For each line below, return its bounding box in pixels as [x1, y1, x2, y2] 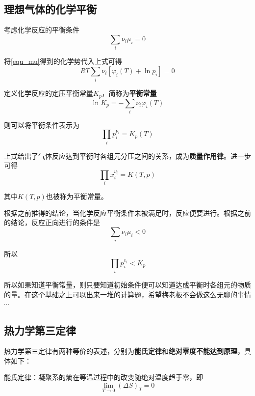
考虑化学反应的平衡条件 [4, 25, 79, 35]
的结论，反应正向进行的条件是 [4, 217, 100, 227]
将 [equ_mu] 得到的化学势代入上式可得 [4, 56, 122, 66]
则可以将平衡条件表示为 [4, 119, 79, 130]
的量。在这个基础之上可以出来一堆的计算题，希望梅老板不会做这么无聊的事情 [4, 289, 251, 299]
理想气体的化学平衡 [4, 1, 97, 17]
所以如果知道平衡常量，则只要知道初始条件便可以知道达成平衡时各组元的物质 [4, 280, 251, 290]
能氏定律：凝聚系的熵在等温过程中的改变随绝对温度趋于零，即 [4, 372, 203, 382]
